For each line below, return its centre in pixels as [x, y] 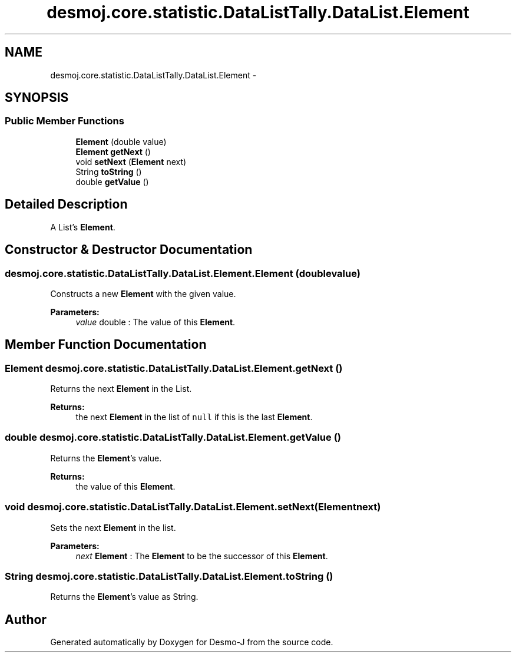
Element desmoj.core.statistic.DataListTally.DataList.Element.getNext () [174, 368]
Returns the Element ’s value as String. [124, 597]
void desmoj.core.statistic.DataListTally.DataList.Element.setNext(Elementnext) [193, 507]
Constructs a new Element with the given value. [143, 293]
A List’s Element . [83, 227]
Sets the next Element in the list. [113, 527]
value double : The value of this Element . [156, 322]
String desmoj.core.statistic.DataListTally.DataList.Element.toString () [169, 576]
